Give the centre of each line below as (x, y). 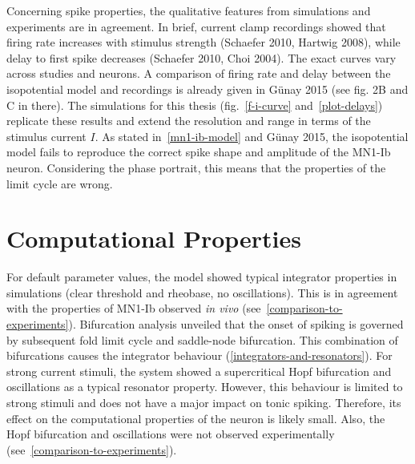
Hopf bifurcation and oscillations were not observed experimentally (171, 434)
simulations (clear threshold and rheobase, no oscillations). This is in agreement (202, 292)
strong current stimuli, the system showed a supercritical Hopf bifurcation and (199, 371)
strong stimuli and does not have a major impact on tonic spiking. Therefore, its (204, 402)
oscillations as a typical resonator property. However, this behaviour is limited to (205, 387)
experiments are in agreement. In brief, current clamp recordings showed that (196, 26)
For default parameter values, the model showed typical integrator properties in (202, 277)
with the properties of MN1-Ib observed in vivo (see (134, 308)
